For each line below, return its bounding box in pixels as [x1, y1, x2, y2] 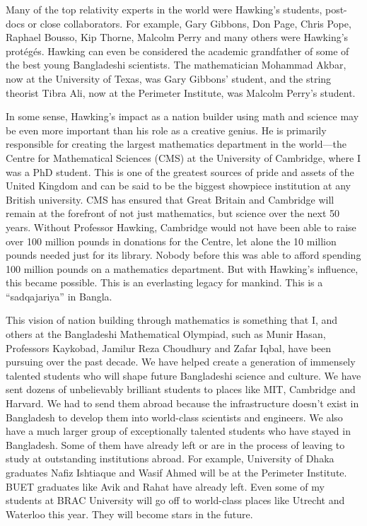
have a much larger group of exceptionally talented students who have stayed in [6, 423, 351, 438]
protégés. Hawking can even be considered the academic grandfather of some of [6, 43, 349, 58]
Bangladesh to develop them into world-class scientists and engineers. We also [6, 409, 343, 424]
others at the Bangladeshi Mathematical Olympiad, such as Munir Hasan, [6, 327, 326, 341]
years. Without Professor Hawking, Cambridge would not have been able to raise [6, 219, 356, 234]
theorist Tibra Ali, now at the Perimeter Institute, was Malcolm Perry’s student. [6, 85, 356, 100]
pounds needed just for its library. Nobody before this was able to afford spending [6, 247, 361, 262]
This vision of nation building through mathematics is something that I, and [6, 312, 338, 327]
